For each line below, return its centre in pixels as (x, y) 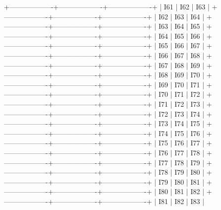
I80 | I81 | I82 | (181, 191)
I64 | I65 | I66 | (181, 35)
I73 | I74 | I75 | (181, 123)
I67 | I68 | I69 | (181, 65)
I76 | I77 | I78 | (181, 152)
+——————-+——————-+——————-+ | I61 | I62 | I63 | (107, 6)
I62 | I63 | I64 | (181, 16)
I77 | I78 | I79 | (181, 162)
